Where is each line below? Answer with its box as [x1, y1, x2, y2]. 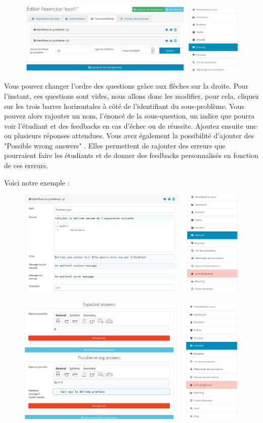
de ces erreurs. [4, 160, 49, 171]
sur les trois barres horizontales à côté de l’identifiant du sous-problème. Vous [4, 100, 244, 111]
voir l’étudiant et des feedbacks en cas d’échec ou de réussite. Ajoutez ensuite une [4, 120, 257, 131]
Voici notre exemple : [4, 177, 70, 187]
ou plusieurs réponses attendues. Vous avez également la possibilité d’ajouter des [4, 130, 254, 141]
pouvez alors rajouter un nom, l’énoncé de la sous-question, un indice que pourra [4, 110, 255, 121]
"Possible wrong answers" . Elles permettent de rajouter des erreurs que [4, 140, 226, 150]
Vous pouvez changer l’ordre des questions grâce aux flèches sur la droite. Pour [4, 81, 249, 91]
